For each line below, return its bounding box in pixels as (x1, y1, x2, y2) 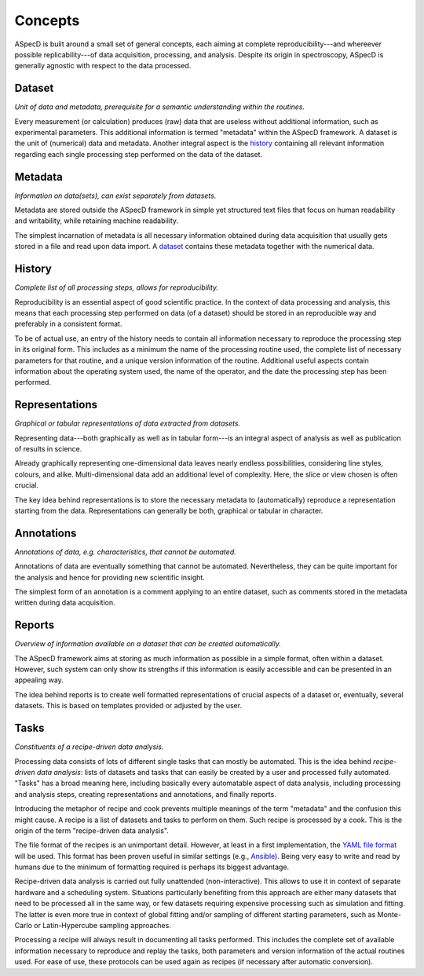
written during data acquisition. (14, 598, 115, 608)
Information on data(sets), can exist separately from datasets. (14, 191, 217, 200)
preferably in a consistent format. (14, 319, 122, 329)
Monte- (377, 909, 402, 919)
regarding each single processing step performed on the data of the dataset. (14, 149, 263, 159)
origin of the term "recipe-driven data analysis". (14, 825, 169, 835)
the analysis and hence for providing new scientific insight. (14, 572, 206, 582)
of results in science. (14, 444, 82, 453)
